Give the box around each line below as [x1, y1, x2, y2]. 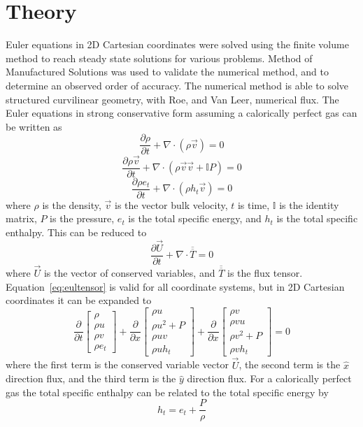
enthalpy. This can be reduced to [6, 224, 147, 239]
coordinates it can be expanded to [6, 293, 152, 307]
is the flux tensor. [227, 265, 303, 280]
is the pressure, [50, 211, 115, 226]
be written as [6, 119, 62, 133]
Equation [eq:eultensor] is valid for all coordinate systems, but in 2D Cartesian [6, 279, 345, 294]
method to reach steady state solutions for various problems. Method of [6, 50, 313, 65]
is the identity [279, 197, 339, 212]
